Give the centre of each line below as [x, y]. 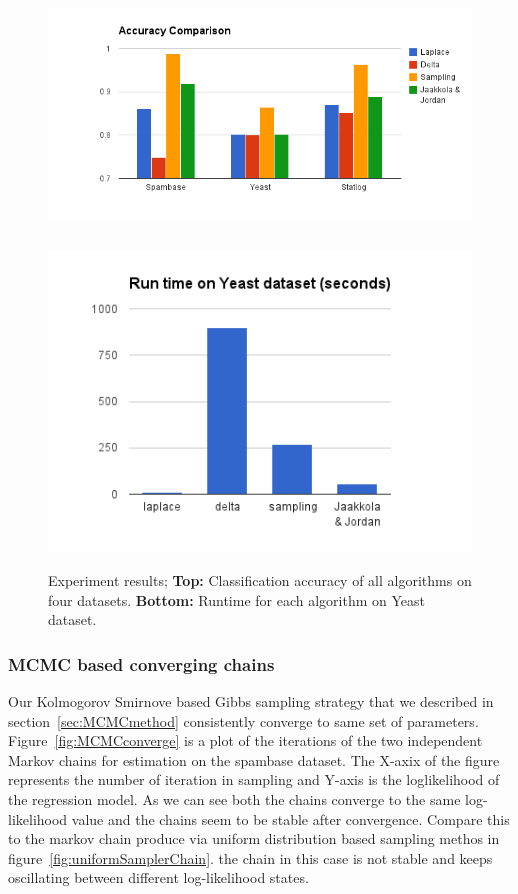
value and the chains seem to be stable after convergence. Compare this [290, 818]
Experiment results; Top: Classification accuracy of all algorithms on [260, 580]
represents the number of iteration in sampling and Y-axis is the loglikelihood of [254, 779]
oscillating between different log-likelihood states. [158, 877]
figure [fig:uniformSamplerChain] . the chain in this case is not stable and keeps [250, 857]
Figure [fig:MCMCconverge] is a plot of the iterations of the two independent [245, 740]
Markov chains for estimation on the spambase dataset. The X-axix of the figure [254, 759]
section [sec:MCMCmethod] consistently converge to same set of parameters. [243, 720]
